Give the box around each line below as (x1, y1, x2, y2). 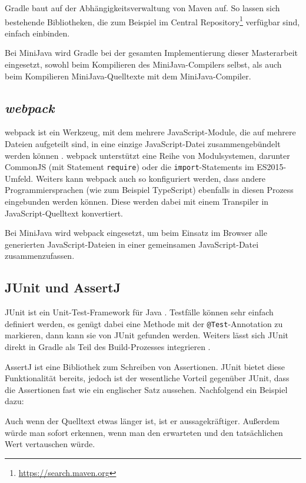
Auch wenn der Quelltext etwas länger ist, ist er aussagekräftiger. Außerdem (5, 415, 280, 427)
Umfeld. (5, 172, 34, 184)
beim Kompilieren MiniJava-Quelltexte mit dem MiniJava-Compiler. (5, 69, 251, 82)
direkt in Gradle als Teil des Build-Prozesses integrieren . (5, 341, 211, 353)
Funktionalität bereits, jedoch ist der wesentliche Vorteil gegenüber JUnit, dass (5, 372, 290, 384)
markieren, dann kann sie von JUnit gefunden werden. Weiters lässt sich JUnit (5, 329, 289, 341)
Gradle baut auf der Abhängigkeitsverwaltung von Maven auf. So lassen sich (5, 2, 280, 14)
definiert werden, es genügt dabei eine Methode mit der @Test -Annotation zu (5, 317, 283, 329)
